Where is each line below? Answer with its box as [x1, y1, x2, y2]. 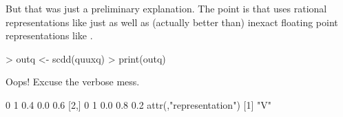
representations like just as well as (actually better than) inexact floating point [6, 14, 338, 29]
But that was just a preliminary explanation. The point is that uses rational [6, 1, 327, 15]
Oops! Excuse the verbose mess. [6, 74, 140, 89]
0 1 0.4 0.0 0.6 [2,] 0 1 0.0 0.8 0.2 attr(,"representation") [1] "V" [6, 97, 271, 111]
